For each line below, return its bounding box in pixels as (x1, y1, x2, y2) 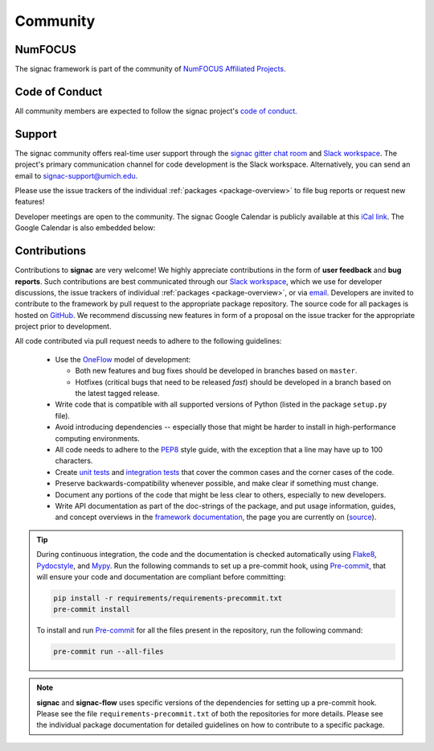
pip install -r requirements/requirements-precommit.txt (53, 593, 283, 603)
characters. (55, 456, 93, 466)
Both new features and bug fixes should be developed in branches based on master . (75, 366, 358, 376)
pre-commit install (53, 605, 130, 614)
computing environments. (55, 433, 141, 443)
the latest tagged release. (75, 389, 160, 398)
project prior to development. (14, 322, 112, 332)
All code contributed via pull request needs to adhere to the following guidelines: (14, 336, 282, 346)
